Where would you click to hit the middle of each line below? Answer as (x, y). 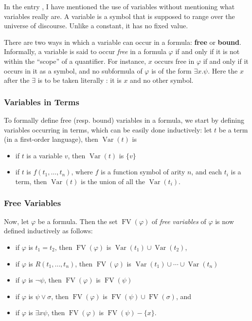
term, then (31, 181)
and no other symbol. (162, 80)
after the (17, 80)
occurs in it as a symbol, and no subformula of (73, 70)
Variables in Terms (42, 102)
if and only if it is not (207, 51)
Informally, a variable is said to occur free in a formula (85, 51)
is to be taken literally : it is (80, 80)
